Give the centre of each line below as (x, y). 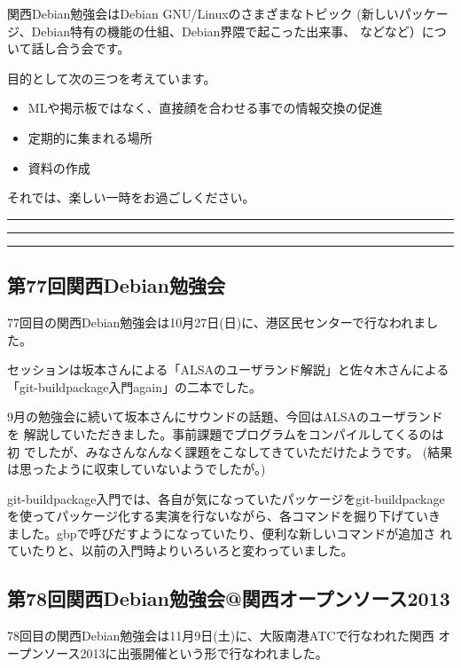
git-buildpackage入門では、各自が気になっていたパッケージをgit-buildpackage (226, 498)
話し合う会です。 (81, 48)
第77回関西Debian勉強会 (117, 285)
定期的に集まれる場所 (90, 137)
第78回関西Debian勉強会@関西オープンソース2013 (229, 598)
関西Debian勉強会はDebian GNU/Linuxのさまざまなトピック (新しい (203, 13)
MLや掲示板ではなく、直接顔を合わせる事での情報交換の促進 (205, 108)
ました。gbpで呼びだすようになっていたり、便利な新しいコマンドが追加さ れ (230, 533)
